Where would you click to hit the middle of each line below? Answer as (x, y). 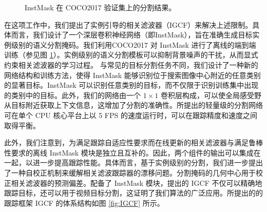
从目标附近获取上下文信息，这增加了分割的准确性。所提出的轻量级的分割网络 (133, 105)
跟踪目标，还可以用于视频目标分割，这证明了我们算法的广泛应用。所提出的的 (133, 193)
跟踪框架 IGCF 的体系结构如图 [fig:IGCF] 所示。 (84, 203)
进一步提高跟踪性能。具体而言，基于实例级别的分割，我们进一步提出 (148, 162)
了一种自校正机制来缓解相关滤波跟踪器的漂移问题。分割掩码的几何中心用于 (130, 172)
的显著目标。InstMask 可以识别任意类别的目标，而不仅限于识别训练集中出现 (131, 85)
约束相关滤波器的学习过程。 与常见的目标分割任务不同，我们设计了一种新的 (131, 64)
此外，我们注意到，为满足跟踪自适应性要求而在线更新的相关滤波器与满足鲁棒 (133, 142)
